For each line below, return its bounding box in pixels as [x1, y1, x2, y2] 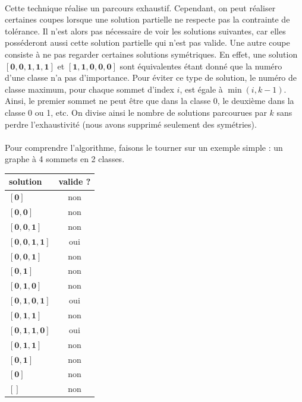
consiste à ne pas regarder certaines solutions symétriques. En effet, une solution [5, 48, 298, 60]
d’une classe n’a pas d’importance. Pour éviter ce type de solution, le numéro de [5, 71, 297, 84]
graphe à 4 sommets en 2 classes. [5, 153, 125, 165]
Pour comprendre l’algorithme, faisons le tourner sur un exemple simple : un [5, 141, 283, 153]
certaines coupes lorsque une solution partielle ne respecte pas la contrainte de [5, 13, 290, 26]
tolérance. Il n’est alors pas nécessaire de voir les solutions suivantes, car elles [5, 24, 286, 37]
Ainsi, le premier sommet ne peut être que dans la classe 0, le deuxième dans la [5, 94, 294, 107]
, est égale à [180, 83, 223, 95]
